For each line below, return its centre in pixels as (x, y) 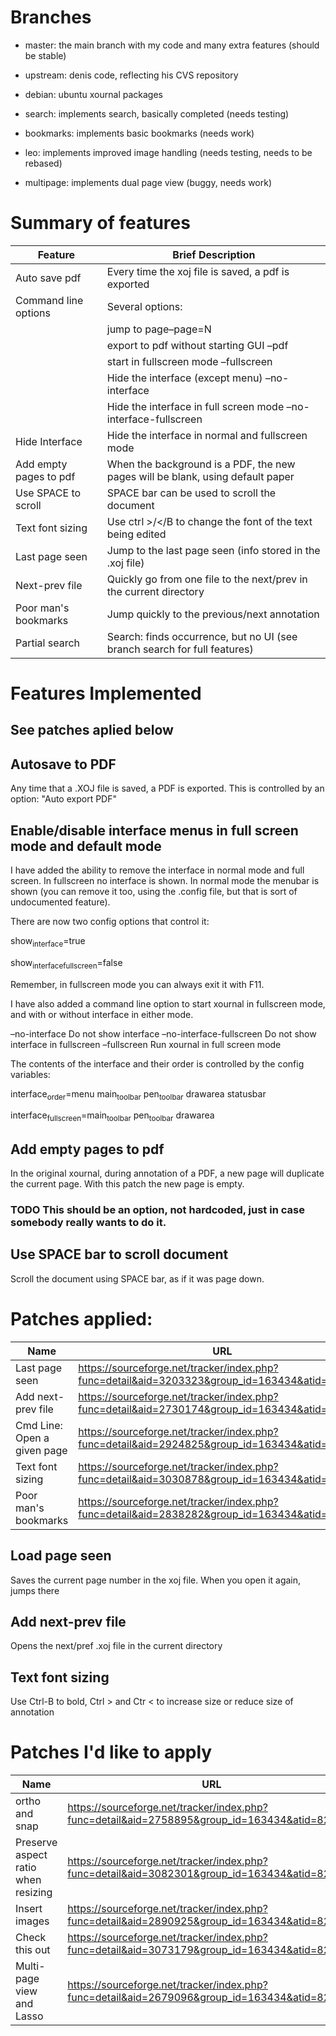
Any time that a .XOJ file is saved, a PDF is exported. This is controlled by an (167, 788)
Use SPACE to (48, 493)
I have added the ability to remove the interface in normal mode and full (157, 870)
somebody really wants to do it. (88, 1222)
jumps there (35, 1590)
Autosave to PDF (63, 764)
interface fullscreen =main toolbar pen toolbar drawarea (112, 1116)
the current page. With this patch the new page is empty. (127, 1184)
